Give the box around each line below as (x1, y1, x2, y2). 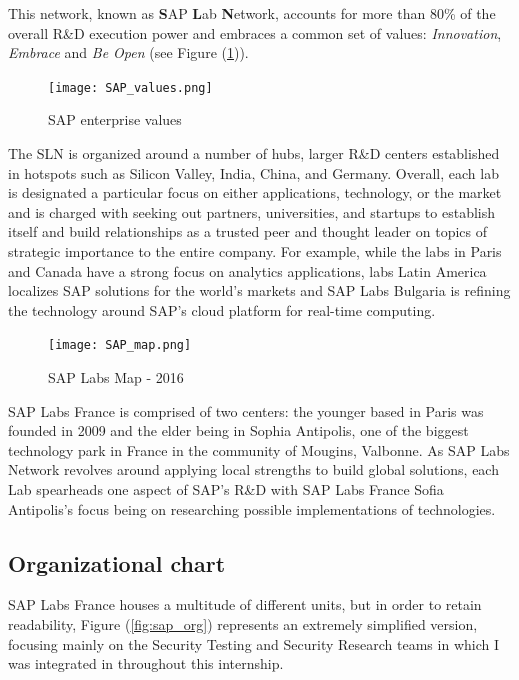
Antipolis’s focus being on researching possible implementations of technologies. (8, 498, 496, 519)
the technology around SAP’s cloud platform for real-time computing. (8, 299, 436, 320)
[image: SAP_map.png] (48, 338, 192, 353)
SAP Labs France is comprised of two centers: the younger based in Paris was (8, 400, 484, 421)
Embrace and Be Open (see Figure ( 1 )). (8, 42, 249, 63)
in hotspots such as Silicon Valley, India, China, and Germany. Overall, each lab (8, 162, 499, 183)
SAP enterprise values (48, 109, 182, 130)
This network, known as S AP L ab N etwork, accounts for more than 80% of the (8, 3, 496, 23)
